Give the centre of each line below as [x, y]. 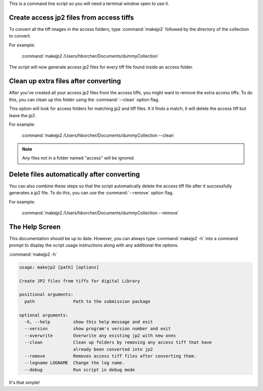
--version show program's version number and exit [98, 329]
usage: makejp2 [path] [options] [59, 267]
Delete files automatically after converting [74, 174]
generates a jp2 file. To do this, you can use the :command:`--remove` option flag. [91, 193]
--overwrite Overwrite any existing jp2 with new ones [100, 335]
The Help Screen [35, 227]
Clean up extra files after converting [65, 81]
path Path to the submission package [87, 301]
